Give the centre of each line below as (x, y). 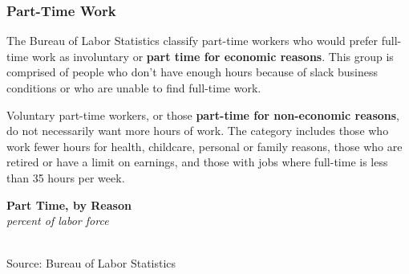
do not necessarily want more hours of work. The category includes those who (198, 131)
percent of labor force (58, 221)
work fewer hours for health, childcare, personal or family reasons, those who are (204, 146)
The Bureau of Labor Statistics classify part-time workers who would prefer (192, 41)
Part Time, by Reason (69, 204)
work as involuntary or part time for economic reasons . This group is (213, 56)
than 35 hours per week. (66, 177)
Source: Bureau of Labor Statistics (91, 263)
